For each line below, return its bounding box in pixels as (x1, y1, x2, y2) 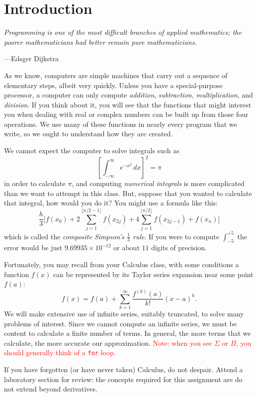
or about (113, 242, 140, 253)
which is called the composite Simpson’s (4, 231, 125, 241)
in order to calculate (4, 178, 66, 189)
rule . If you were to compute (133, 231, 219, 241)
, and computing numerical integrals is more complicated (72, 178, 245, 189)
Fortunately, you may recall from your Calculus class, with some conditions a (4, 259, 239, 269)
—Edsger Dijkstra (4, 53, 59, 64)
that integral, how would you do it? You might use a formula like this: (4, 198, 218, 208)
